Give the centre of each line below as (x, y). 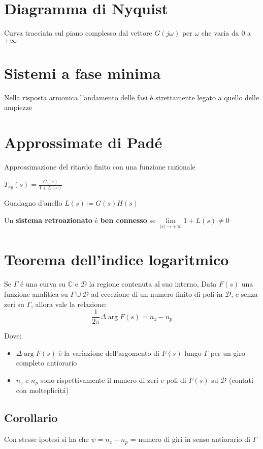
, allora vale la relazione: (69, 304)
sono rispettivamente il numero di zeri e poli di (113, 380)
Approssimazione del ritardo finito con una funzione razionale (100, 167)
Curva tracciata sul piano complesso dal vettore (78, 33)
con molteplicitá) (42, 390)
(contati (241, 380)
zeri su (14, 304)
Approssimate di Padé (83, 142)
